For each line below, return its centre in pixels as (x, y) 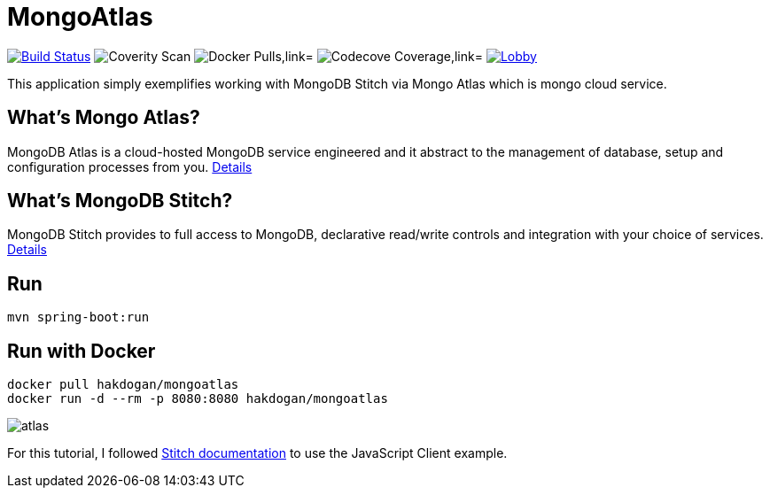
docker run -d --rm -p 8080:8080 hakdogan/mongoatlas (198, 399)
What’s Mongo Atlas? (104, 118)
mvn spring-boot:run (78, 317)
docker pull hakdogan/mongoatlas (123, 385)
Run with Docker (82, 351)
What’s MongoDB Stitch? (120, 201)
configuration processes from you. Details (130, 166)
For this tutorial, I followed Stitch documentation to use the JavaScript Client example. (257, 453)
